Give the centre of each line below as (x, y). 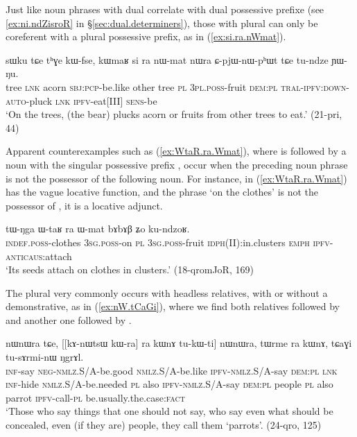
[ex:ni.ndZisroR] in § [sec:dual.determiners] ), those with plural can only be (162, 23)
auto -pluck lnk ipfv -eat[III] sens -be (81, 100)
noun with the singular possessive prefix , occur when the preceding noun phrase (177, 164)
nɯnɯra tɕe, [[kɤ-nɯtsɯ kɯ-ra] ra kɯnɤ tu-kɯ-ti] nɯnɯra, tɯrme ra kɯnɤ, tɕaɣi (179, 343)
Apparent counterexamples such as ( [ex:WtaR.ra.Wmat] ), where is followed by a (176, 151)
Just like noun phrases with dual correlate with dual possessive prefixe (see (165, 9)
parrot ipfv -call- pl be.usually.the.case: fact (95, 397)
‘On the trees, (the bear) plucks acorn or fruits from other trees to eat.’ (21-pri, (174, 114)
